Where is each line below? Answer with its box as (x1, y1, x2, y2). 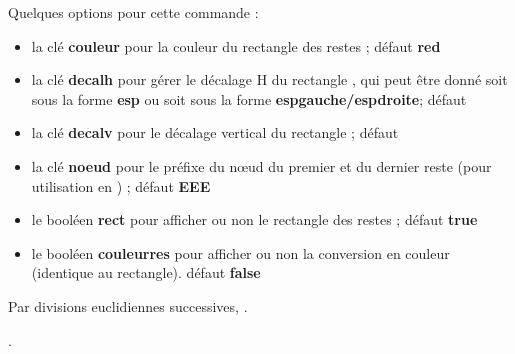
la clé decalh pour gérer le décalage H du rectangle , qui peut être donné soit (31, 69, 508, 90)
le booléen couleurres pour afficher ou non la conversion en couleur (31, 242, 450, 263)
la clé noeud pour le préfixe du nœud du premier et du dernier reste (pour (31, 155, 492, 176)
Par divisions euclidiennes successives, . (8, 295, 248, 316)
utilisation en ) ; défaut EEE (31, 175, 211, 196)
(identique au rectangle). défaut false (31, 262, 261, 283)
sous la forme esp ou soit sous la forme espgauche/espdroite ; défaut (31, 88, 467, 109)
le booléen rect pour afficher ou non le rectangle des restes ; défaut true (31, 209, 478, 230)
